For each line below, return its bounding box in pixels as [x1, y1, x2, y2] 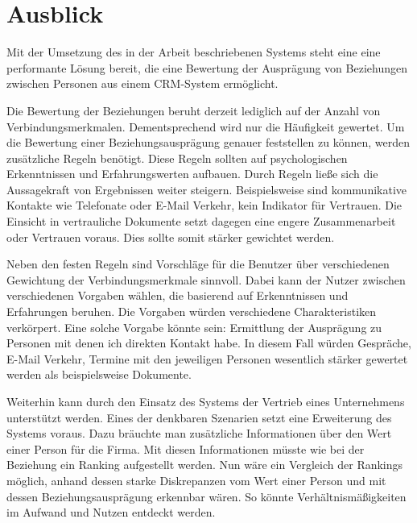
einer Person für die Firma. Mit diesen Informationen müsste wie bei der [6, 440, 365, 457]
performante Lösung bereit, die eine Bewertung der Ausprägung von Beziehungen [6, 59, 407, 76]
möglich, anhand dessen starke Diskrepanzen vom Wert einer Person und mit [6, 471, 386, 488]
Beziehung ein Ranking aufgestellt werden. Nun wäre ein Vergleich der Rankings [6, 456, 403, 473]
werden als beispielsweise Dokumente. [6, 366, 192, 383]
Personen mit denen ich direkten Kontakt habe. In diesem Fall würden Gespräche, [6, 334, 411, 351]
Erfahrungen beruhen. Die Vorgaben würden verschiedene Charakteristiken [6, 303, 377, 320]
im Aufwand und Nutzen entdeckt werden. [6, 504, 216, 521]
